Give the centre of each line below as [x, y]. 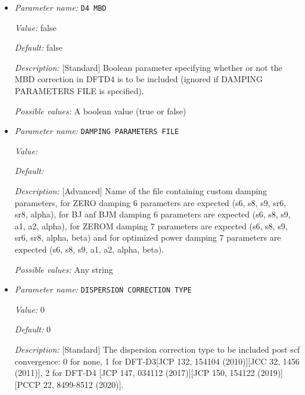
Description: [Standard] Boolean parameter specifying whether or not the [148, 67]
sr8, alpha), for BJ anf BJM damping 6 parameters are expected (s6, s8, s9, [152, 214]
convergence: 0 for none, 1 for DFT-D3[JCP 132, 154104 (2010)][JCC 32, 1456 [157, 361]
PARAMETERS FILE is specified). [79, 91]
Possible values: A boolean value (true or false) [100, 111]
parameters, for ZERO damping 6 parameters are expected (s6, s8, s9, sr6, [150, 202]
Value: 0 [29, 309]
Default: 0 [32, 329]
